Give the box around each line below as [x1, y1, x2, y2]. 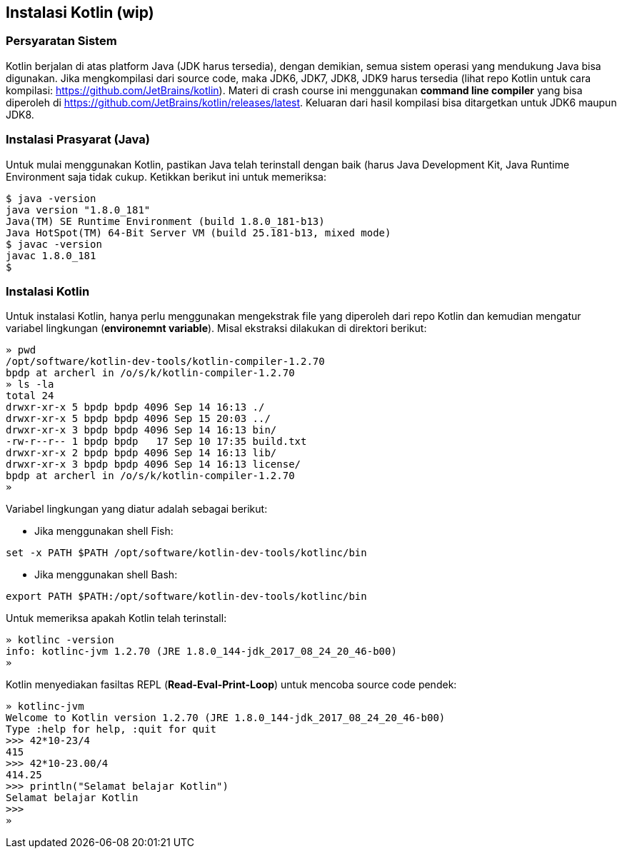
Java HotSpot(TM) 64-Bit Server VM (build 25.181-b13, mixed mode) [6, 226, 391, 238]
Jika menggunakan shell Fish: [34, 525, 174, 538]
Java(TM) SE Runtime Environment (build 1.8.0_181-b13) [6, 215, 325, 227]
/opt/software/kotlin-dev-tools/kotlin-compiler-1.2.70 [6, 356, 325, 368]
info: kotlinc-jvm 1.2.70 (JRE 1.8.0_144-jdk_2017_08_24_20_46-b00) [6, 645, 397, 658]
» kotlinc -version [6, 634, 114, 646]
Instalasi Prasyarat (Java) [6, 132, 150, 147]
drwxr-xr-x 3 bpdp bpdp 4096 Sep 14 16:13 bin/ [6, 424, 277, 436]
